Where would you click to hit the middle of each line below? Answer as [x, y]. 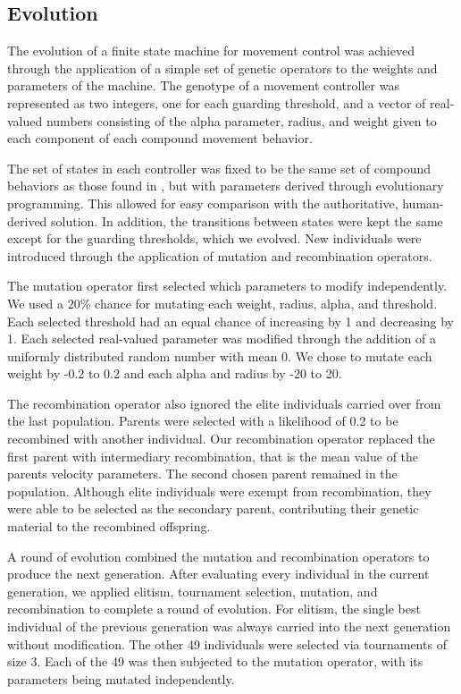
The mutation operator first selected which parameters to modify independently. [227, 286]
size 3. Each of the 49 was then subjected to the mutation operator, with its [215, 661]
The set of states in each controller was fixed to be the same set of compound [219, 168]
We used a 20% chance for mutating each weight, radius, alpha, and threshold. [222, 303]
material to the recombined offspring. [109, 526]
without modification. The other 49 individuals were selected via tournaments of [227, 643]
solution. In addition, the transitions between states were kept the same [247, 220]
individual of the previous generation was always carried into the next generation [229, 626]
